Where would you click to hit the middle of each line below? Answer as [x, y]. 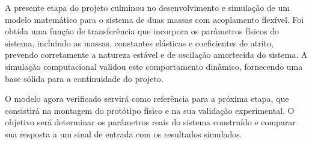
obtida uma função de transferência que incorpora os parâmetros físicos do [142, 31]
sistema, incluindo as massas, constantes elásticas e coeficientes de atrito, [139, 42]
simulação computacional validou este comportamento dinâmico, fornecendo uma [154, 66]
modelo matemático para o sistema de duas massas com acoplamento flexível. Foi [154, 19]
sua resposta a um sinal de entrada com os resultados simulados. [124, 133]
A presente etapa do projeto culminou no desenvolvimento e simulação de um [147, 7]
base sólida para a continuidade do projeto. [84, 78]
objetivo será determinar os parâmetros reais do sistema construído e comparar [150, 122]
